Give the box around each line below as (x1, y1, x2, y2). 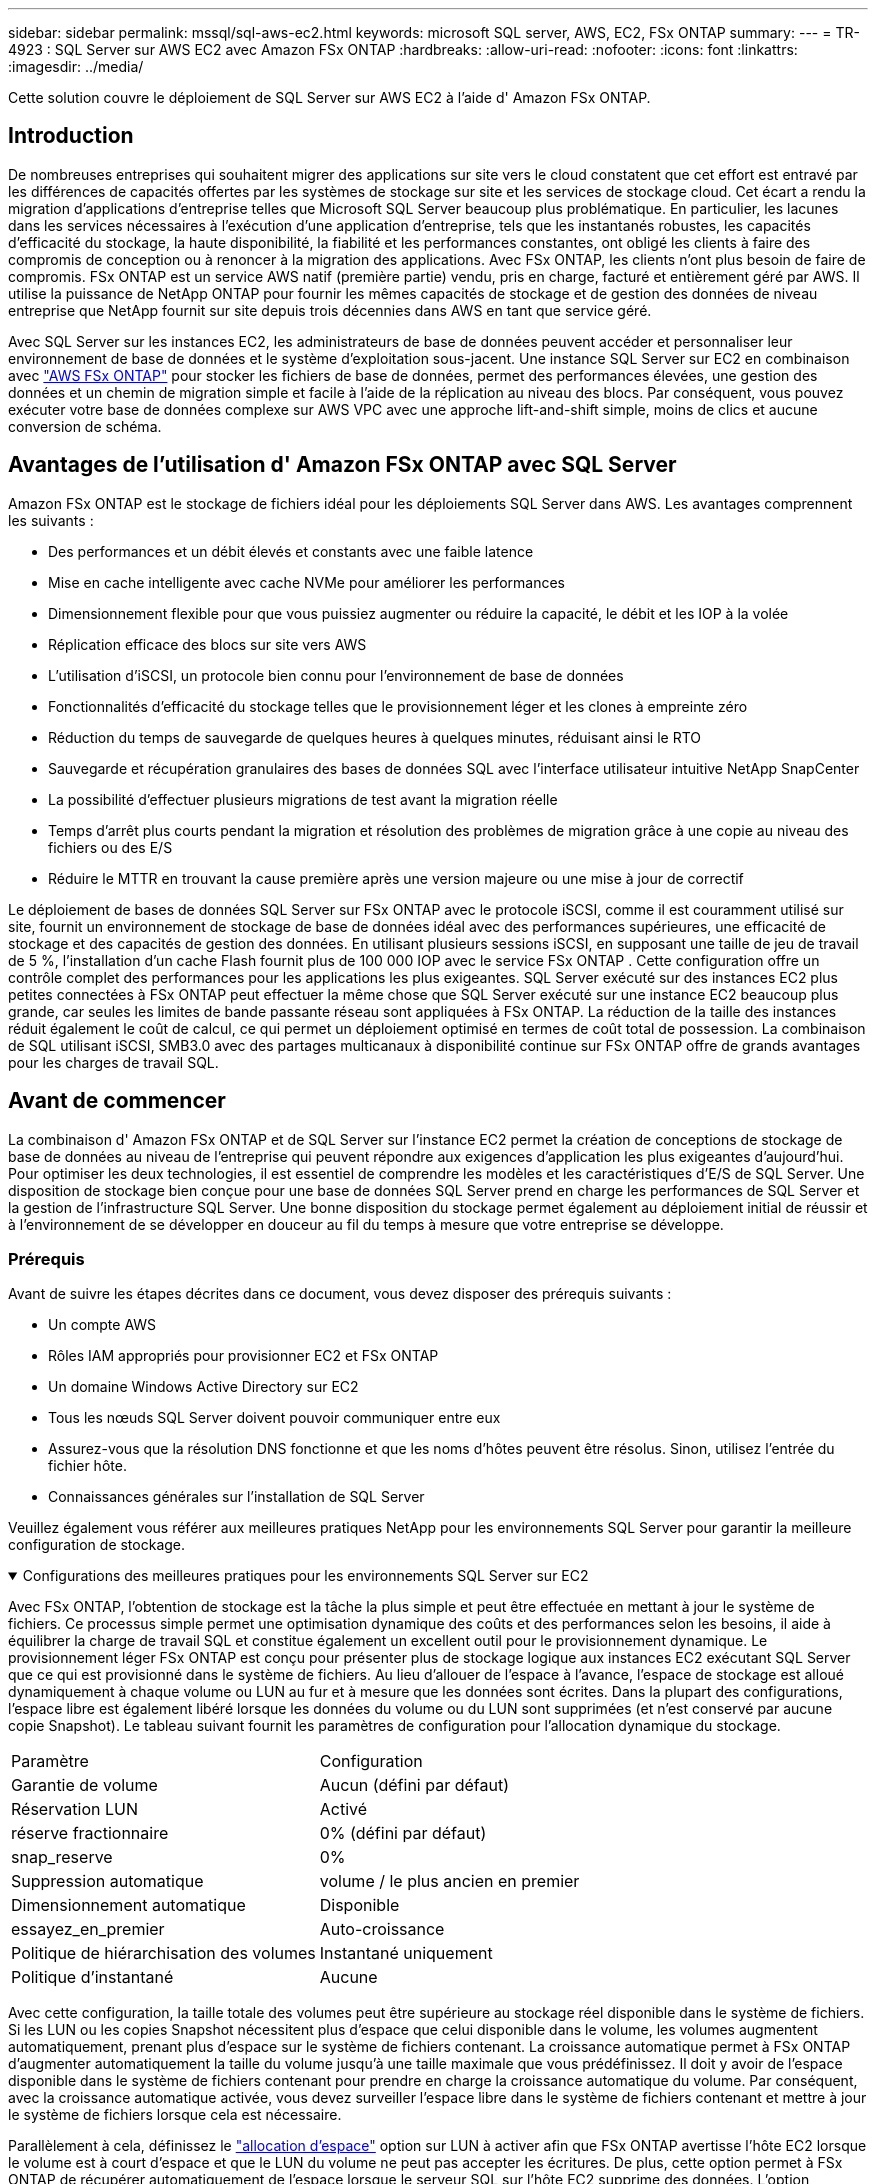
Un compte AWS (48, 1316, 157, 1334)
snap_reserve (11, 1847, 113, 1868)
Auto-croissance (319, 1919, 445, 1940)
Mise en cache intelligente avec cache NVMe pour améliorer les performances (48, 573, 565, 591)
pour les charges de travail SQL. (8, 1053, 219, 1071)
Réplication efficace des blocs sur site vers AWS (48, 635, 367, 653)
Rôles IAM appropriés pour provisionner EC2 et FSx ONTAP (48, 1347, 439, 1365)
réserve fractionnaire (11, 1823, 169, 1844)
